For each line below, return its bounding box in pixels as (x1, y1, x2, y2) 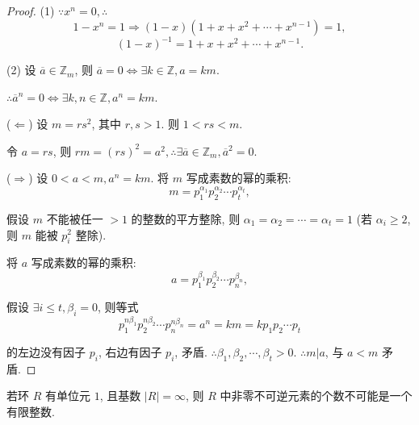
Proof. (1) (6, 2, 55, 19)
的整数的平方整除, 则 (131, 210, 241, 227)
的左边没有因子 (6, 344, 86, 360)
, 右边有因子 (98, 344, 162, 360)
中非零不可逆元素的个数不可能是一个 (220, 387, 413, 404)
